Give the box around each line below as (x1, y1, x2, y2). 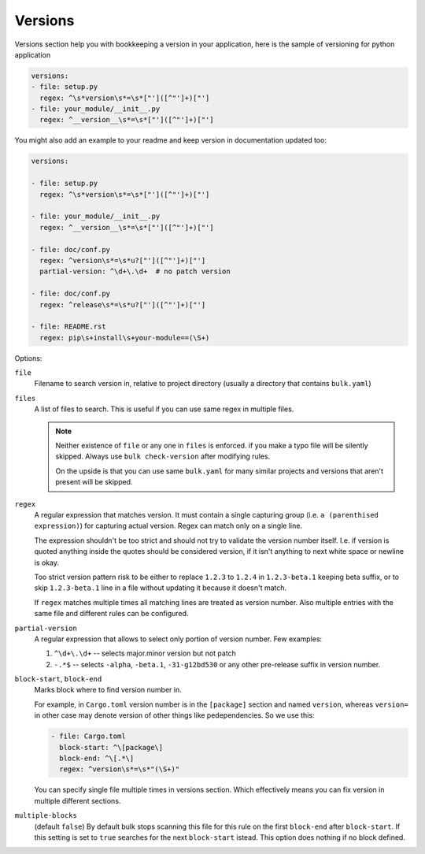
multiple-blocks (14, 811, 78, 820)
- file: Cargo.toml (50, 732, 126, 741)
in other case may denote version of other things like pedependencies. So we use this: (34, 711, 315, 720)
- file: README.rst (31, 322, 106, 331)
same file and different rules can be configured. (34, 609, 189, 618)
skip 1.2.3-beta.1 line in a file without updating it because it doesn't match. (34, 583, 287, 592)
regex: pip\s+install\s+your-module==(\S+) (39, 333, 210, 342)
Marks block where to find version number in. (34, 685, 183, 695)
